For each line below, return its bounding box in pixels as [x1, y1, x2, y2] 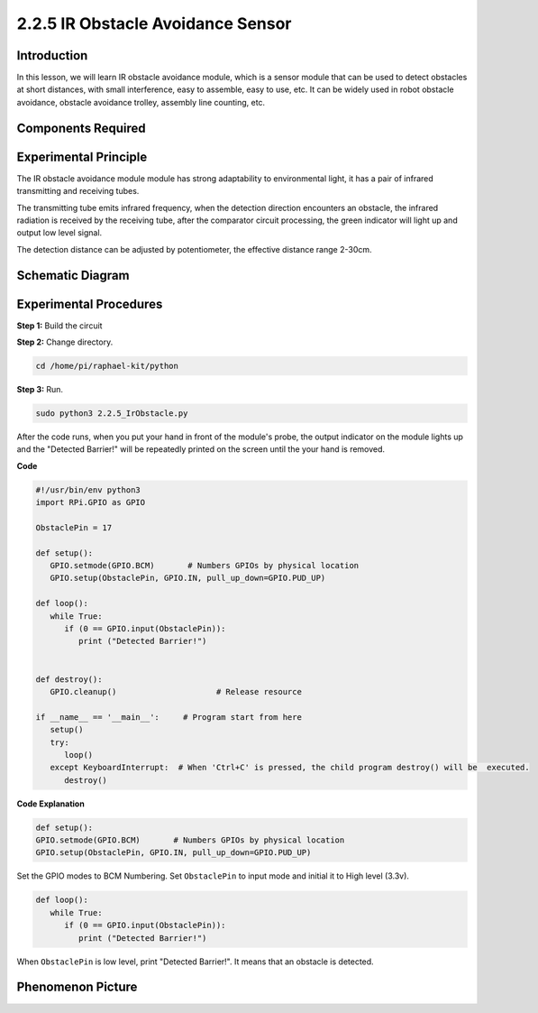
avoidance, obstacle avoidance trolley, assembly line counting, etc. [16, 97, 266, 107]
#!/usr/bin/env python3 [35, 484, 141, 495]
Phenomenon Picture [16, 980, 138, 995]
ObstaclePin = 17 [35, 522, 113, 532]
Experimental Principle [16, 149, 148, 164]
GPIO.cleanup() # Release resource [50, 686, 302, 696]
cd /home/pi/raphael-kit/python [35, 361, 179, 372]
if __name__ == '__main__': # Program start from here [35, 712, 302, 722]
